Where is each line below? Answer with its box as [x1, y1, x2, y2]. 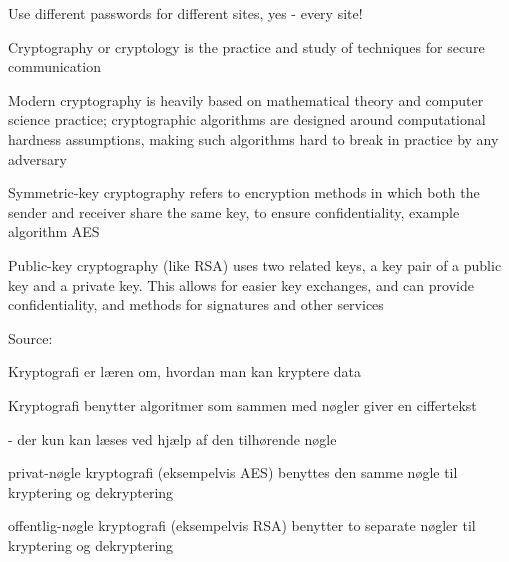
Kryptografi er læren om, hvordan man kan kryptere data [8, 361, 362, 382]
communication [8, 56, 101, 77]
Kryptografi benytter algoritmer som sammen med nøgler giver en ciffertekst [8, 394, 477, 415]
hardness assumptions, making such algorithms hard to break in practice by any [8, 128, 499, 149]
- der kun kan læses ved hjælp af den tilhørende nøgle [8, 428, 337, 449]
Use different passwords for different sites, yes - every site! [8, 3, 363, 23]
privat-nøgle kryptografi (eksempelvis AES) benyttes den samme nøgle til [8, 462, 458, 483]
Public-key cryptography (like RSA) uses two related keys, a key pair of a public [8, 254, 502, 275]
